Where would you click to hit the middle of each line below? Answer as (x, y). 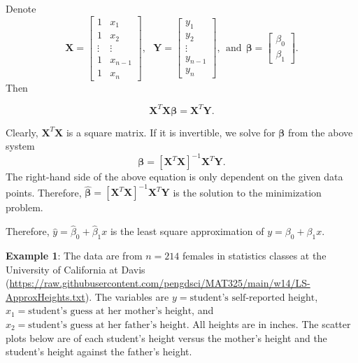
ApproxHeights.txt (45, 296)
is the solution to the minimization (247, 192)
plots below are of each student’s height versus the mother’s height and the (166, 337)
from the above (321, 132)
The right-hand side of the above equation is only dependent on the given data (174, 177)
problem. (24, 207)
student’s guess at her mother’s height (110, 312)
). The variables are (127, 296)
